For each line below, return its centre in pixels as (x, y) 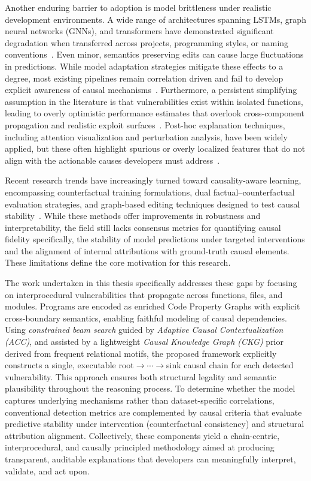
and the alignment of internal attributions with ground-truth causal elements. (147, 250)
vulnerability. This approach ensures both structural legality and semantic (141, 376)
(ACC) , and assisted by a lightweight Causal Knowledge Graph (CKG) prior (144, 342)
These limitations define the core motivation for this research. (118, 262)
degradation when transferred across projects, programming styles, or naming (147, 42)
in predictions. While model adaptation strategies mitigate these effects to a (144, 66)
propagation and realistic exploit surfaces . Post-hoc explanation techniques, (145, 124)
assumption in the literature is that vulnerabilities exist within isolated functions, (154, 101)
